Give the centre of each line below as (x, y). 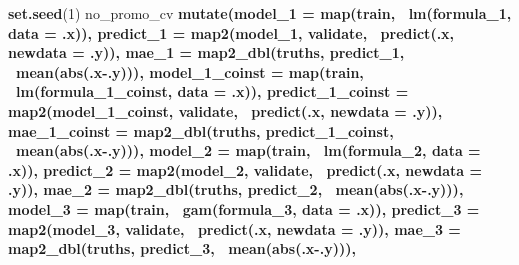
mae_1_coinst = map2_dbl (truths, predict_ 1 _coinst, (201, 130)
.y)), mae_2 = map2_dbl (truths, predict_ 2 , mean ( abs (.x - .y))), (236, 189)
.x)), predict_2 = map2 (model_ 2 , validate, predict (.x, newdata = (245, 169)
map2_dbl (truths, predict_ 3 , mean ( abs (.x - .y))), (182, 248)
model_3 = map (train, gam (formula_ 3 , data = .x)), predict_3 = (244, 208)
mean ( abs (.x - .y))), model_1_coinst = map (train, (190, 71)
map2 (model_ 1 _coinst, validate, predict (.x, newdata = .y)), (225, 110)
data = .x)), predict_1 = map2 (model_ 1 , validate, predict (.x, (231, 32)
